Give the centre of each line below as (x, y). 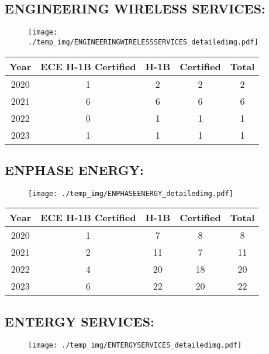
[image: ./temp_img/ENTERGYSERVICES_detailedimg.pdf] (135, 345)
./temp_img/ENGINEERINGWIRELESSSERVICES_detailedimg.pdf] (143, 42)
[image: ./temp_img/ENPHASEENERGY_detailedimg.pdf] (131, 193)
